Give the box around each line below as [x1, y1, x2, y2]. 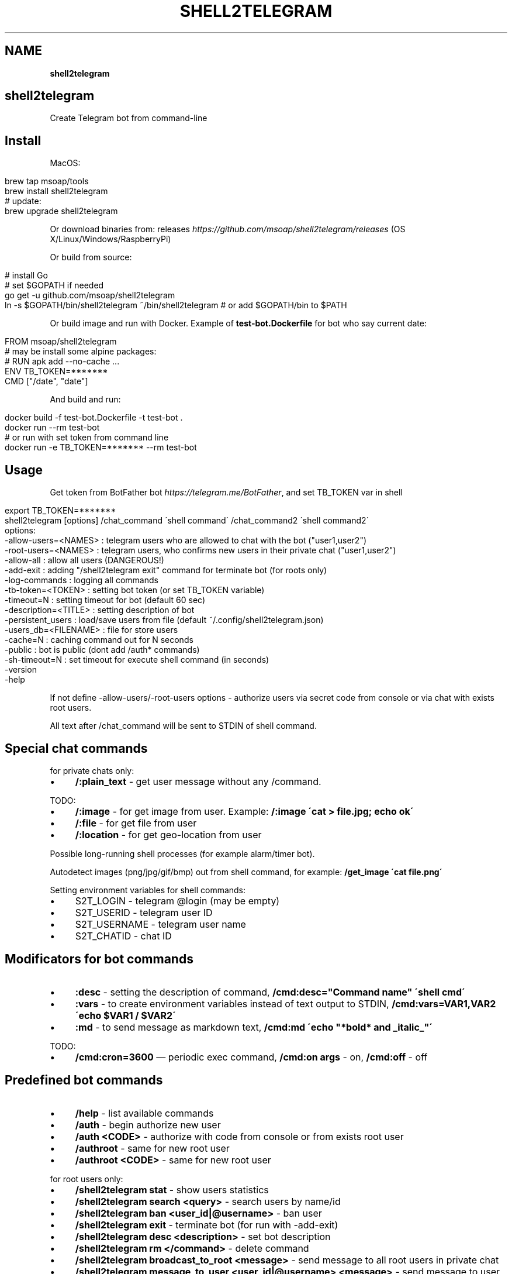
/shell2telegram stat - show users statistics [75, 1183, 269, 1196]
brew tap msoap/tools [5, 176, 89, 187]
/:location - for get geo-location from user [75, 828, 262, 841]
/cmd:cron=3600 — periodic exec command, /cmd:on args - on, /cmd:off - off [75, 1051, 428, 1063]
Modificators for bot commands [5, 952, 193, 967]
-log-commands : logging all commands [5, 575, 158, 586]
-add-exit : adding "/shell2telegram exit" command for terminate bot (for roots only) [5, 565, 327, 576]
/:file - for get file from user [75, 817, 197, 829]
